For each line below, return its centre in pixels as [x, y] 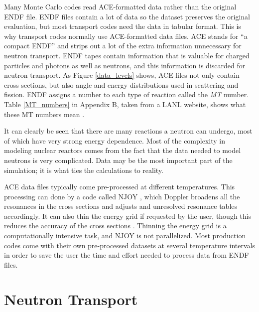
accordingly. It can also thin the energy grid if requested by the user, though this [128, 216]
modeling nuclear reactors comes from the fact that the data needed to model [123, 150]
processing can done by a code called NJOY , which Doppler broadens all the [122, 196]
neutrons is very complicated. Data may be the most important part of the [118, 160]
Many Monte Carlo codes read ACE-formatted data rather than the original [120, 6]
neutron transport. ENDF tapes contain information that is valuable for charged [127, 55]
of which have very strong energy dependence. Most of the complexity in [115, 140]
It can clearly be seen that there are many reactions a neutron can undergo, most [128, 131]
